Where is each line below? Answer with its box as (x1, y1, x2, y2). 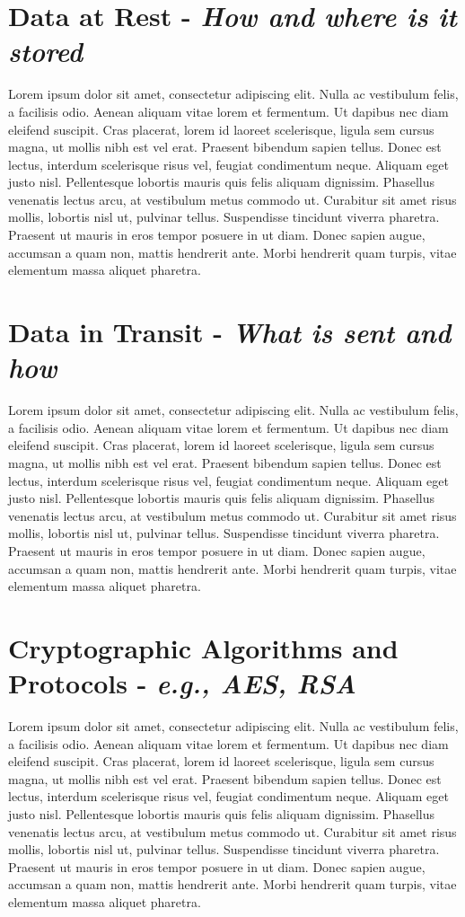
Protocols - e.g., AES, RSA (8, 665, 357, 702)
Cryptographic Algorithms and (8, 629, 399, 666)
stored (8, 32, 83, 70)
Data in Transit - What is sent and (8, 313, 452, 351)
